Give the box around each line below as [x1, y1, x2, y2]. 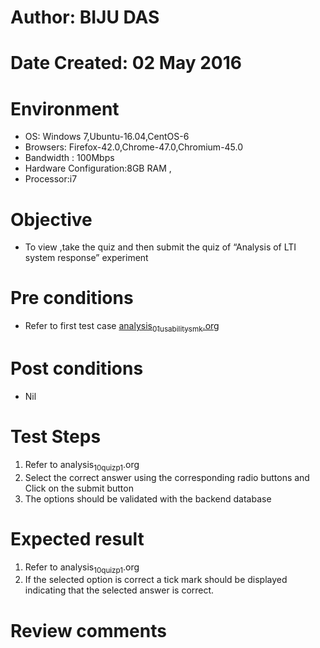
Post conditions [10, 357, 144, 380]
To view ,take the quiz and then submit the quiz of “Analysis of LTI [24, 241, 297, 253]
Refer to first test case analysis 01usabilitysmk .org [24, 320, 220, 334]
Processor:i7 [24, 173, 78, 185]
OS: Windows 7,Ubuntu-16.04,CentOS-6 [24, 131, 190, 143]
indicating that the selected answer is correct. [24, 584, 215, 596]
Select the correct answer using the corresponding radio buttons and [24, 471, 310, 483]
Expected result [10, 527, 145, 550]
